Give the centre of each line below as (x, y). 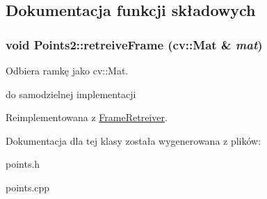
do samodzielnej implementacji (71, 94)
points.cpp (28, 187)
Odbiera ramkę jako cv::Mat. (67, 70)
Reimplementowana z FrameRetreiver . (87, 117)
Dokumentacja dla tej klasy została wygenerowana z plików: (133, 140)
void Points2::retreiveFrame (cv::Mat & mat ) (134, 44)
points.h (23, 164)
